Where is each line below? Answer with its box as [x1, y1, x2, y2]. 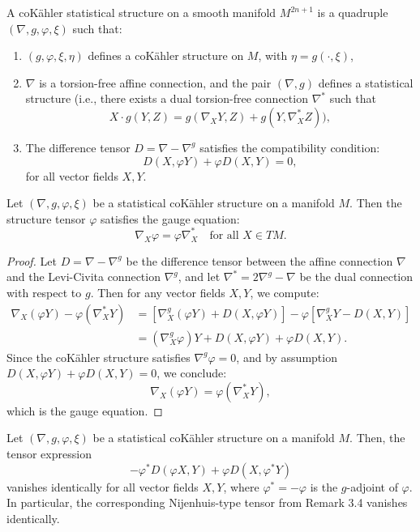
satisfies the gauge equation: [100, 210, 240, 227]
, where [223, 478, 259, 495]
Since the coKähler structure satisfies [6, 348, 191, 365]
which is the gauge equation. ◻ [6, 402, 163, 419]
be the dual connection [299, 268, 414, 285]
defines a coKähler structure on [88, 47, 244, 64]
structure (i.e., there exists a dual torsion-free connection [25, 90, 308, 107]
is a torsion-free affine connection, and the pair [39, 74, 272, 91]
